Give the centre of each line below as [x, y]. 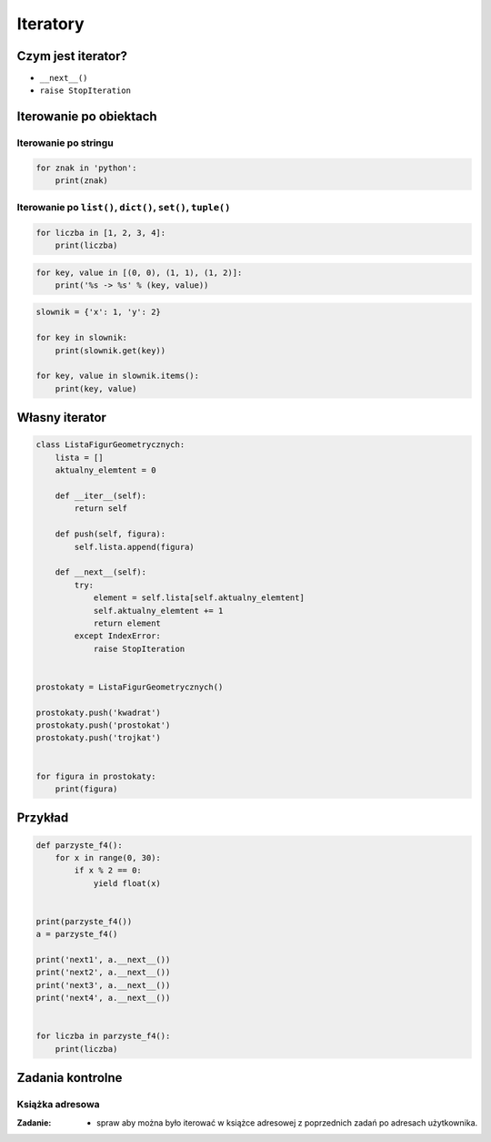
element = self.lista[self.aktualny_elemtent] [199, 598]
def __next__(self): [101, 572]
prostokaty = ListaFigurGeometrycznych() [130, 687]
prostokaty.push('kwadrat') [98, 712]
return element [127, 623]
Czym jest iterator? [72, 56]
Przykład [43, 818]
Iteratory [51, 24]
